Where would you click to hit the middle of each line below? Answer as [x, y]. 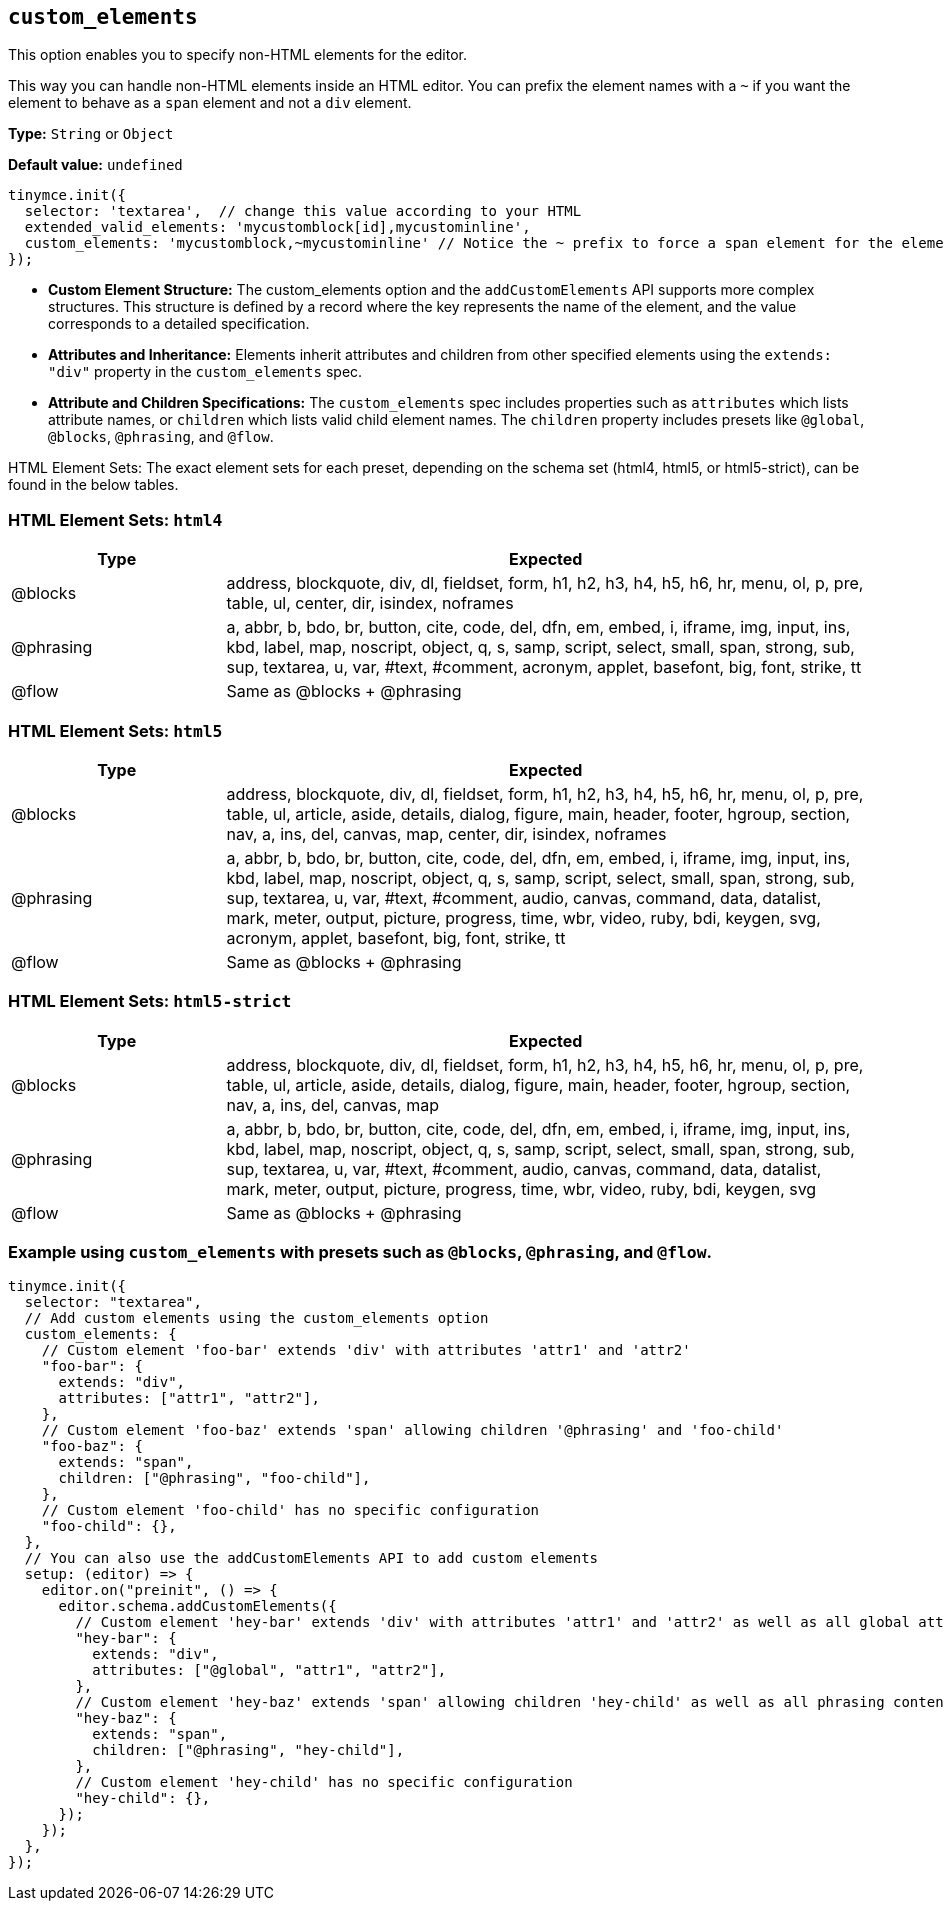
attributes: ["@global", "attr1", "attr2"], [269, 1670]
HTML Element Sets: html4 [115, 519]
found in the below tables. [93, 485]
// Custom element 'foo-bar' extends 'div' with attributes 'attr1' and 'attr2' [366, 1350]
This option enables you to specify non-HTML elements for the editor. [238, 55]
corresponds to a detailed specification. [179, 324]
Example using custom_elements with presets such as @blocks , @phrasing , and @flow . [360, 1252]
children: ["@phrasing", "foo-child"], [214, 1478]
